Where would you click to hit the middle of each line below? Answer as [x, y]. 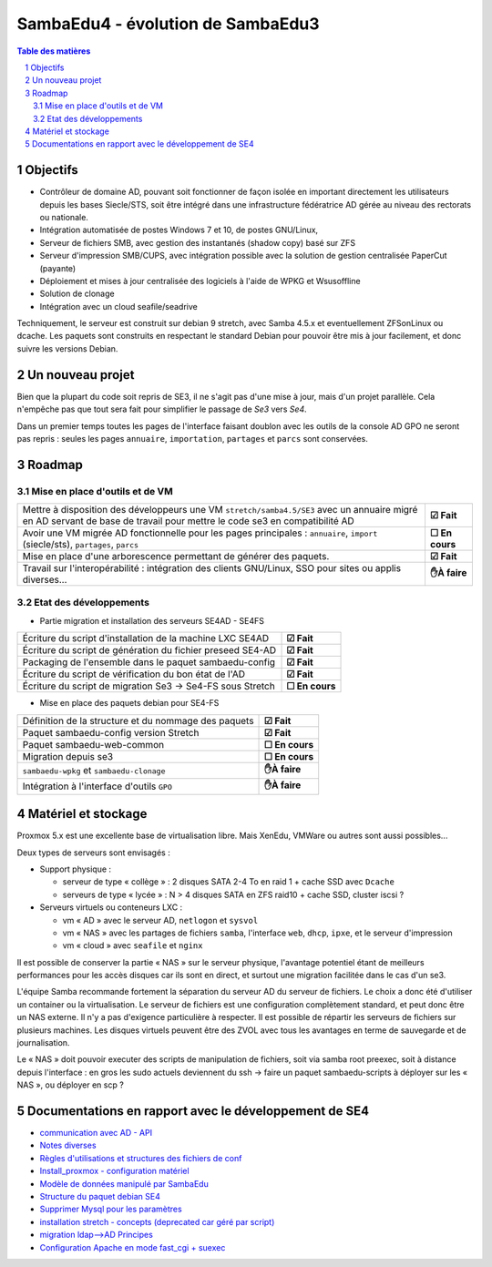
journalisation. [43, 1043]
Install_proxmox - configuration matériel [115, 1171]
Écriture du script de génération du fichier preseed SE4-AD [149, 650]
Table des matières [54, 51]
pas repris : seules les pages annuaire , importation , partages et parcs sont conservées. [192, 438]
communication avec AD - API [96, 1133]
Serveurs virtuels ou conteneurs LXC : [111, 907]
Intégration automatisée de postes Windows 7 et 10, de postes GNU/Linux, [179, 230]
